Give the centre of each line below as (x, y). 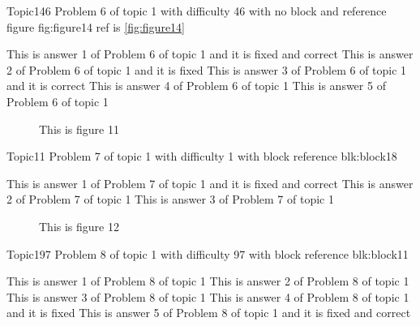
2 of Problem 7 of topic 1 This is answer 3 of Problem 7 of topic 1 (170, 199)
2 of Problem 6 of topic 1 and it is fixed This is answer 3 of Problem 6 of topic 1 (207, 69)
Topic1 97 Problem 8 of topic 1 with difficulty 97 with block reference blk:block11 (208, 253)
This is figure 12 (79, 226)
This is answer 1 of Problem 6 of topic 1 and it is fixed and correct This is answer (210, 54)
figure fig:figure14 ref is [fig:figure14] (96, 26)
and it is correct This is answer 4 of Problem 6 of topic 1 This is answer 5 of (196, 86)
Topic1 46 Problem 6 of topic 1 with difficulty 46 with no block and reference (197, 11)
